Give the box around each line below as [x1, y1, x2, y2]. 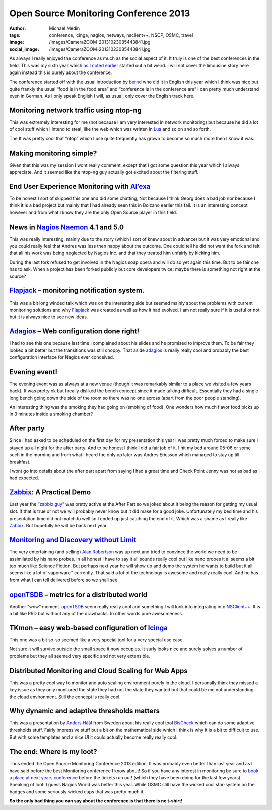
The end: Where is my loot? [9, 748, 98, 756]
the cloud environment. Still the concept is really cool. [9, 694, 121, 700]
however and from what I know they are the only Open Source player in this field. [9, 209, 177, 215]
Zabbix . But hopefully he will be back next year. [9, 523, 108, 529]
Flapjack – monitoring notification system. [9, 286, 145, 295]
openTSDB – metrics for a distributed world [9, 590, 148, 599]
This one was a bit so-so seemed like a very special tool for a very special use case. [9, 637, 184, 643]
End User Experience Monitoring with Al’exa [9, 182, 151, 191]
